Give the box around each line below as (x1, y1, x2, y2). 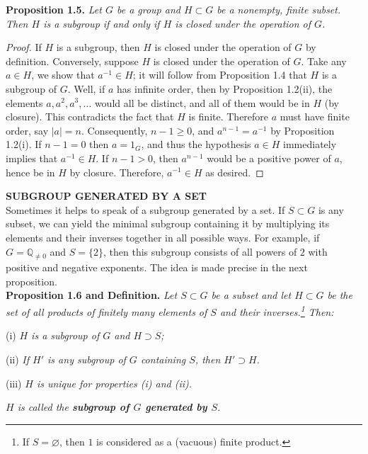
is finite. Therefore (188, 109, 269, 124)
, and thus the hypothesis (141, 137, 251, 152)
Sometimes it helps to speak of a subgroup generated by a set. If (6, 202, 285, 217)
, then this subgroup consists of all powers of (103, 244, 297, 259)
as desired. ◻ (205, 164, 264, 179)
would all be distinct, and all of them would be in (94, 95, 310, 110)
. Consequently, (81, 123, 148, 137)
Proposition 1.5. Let (6, 2, 102, 16)
